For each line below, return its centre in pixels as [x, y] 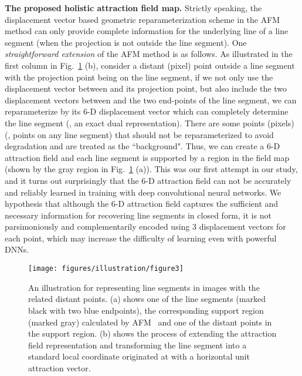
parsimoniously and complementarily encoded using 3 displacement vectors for [145, 226]
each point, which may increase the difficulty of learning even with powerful [141, 238]
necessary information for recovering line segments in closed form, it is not [138, 215]
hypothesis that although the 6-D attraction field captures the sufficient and [142, 204]
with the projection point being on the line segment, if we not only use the [139, 77]
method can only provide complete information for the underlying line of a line [147, 31]
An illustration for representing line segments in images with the [144, 287]
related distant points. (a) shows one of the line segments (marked [147, 299]
